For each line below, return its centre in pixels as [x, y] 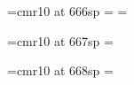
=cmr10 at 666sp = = [67, 11]
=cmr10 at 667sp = [60, 40]
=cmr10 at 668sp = [60, 70]
